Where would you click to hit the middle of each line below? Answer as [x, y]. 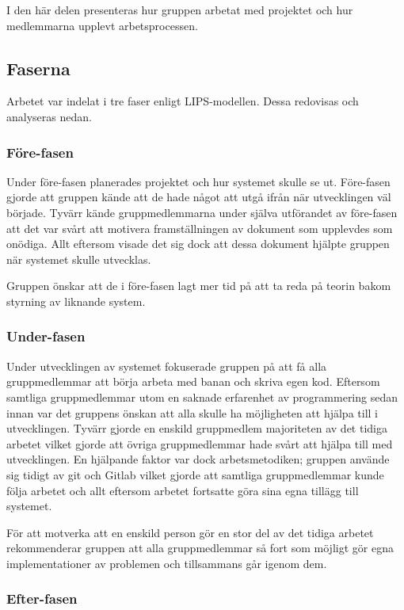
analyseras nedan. [49, 116]
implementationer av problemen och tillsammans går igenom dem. [167, 563]
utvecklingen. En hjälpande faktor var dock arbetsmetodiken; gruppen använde [198, 459]
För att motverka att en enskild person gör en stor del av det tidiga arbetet [190, 532]
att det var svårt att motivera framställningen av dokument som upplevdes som [200, 228]
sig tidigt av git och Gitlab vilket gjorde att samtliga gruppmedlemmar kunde [195, 474]
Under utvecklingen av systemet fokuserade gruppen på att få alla [167, 366]
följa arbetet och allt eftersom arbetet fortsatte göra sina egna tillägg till [183, 490]
